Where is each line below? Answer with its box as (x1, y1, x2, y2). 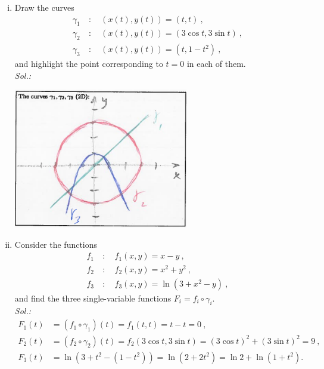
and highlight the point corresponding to (14, 57, 163, 70)
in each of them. (186, 57, 246, 70)
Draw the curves (14, 1, 74, 13)
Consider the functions (14, 238, 98, 250)
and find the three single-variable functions (14, 291, 172, 304)
